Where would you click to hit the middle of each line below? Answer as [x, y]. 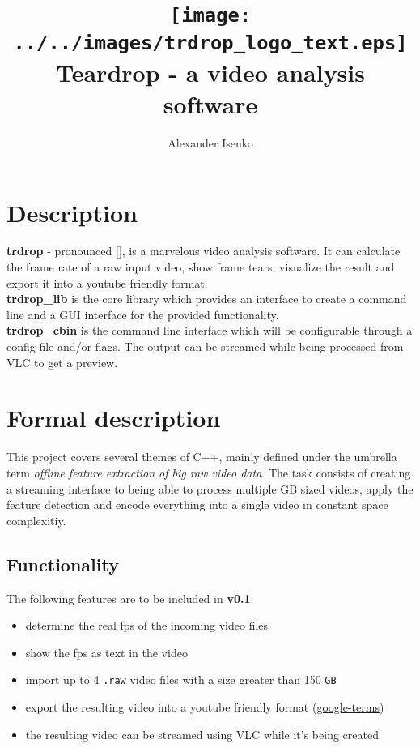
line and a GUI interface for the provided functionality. [143, 314]
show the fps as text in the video [106, 652]
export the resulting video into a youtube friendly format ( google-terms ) [205, 706]
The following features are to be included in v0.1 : [130, 598]
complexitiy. [36, 520]
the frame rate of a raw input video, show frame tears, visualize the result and [201, 267]
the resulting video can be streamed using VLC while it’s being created [202, 734]
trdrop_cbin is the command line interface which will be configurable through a [210, 330]
